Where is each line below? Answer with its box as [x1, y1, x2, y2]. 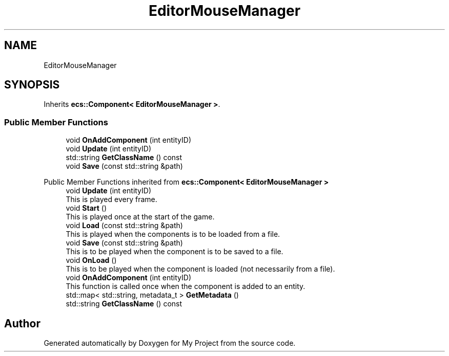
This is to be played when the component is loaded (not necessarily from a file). [66, 264, 335, 274]
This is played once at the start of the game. [66, 212, 215, 221]
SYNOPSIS [4, 78, 60, 92]
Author [4, 317, 40, 330]
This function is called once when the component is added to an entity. [66, 282, 305, 291]
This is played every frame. [66, 195, 157, 204]
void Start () [66, 204, 107, 213]
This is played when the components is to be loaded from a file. [66, 230, 280, 239]
